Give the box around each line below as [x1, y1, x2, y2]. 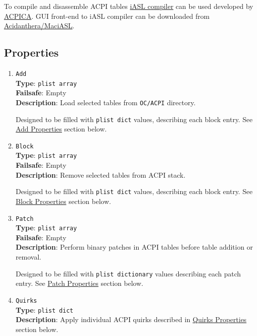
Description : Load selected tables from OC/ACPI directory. [15, 97, 196, 107]
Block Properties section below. [15, 196, 111, 206]
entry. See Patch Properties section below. [15, 278, 144, 288]
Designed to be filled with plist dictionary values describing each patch [15, 268, 241, 278]
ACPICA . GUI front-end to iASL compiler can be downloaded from [4, 10, 210, 21]
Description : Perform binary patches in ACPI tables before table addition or [15, 242, 253, 252]
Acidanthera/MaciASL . [4, 20, 75, 31]
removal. [15, 252, 42, 262]
